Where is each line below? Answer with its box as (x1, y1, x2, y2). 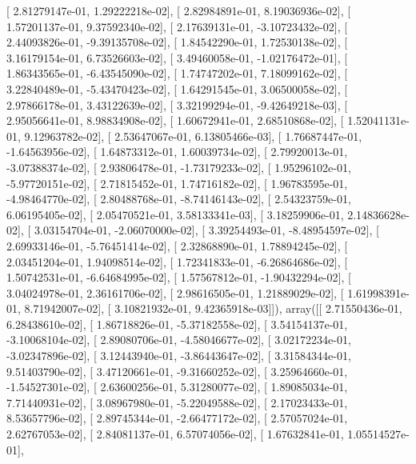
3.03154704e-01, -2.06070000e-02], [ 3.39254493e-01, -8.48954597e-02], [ (34, 222, 379, 238)
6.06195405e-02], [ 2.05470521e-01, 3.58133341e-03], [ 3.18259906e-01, (6, 206, 344, 222)
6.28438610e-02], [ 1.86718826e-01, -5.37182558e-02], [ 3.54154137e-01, (6, 315, 348, 332)
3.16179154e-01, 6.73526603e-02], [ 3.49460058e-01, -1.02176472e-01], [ (6, 49, 348, 66)
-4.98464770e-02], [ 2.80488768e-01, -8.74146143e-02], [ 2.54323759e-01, (6, 190, 351, 207)
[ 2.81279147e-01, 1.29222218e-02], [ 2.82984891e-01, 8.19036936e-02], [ (6, 2, 351, 18)
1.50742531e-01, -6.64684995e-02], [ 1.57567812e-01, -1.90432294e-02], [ (6, 269, 351, 286)
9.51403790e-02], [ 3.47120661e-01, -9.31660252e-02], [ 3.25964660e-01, (6, 362, 348, 379)
